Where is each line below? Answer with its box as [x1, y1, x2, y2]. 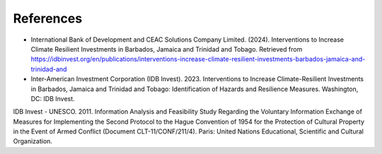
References [13, 11, 83, 26]
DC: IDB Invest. [30, 94, 75, 102]
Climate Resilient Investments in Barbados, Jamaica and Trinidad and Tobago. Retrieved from [30, 45, 303, 53]
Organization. [13, 137, 53, 146]
